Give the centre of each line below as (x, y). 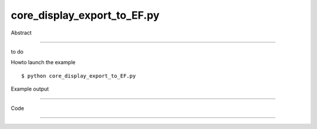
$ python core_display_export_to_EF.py (79, 76)
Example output (30, 89)
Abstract (21, 33)
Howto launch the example (43, 62)
